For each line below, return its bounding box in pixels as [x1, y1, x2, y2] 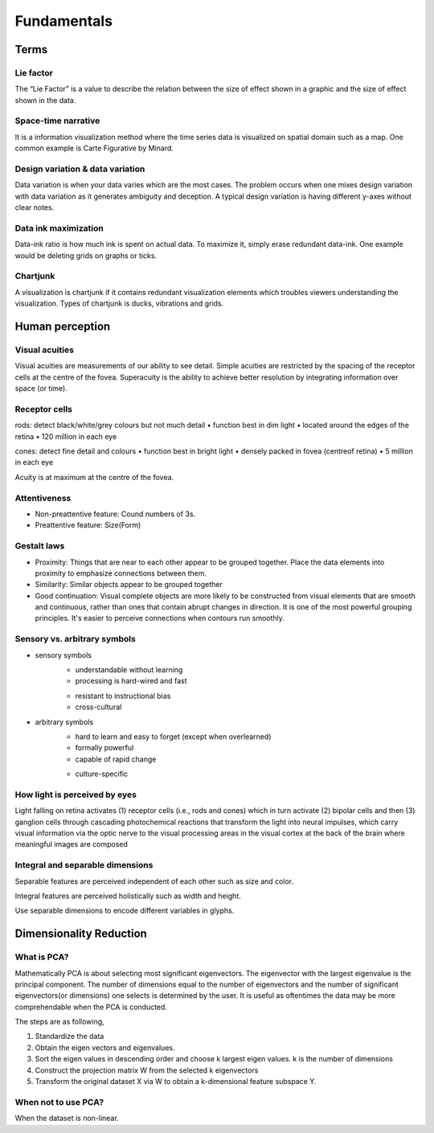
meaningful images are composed [14, 839, 129, 849]
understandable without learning [75, 665, 183, 675]
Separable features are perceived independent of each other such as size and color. [14, 876, 293, 886]
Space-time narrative [14, 115, 100, 126]
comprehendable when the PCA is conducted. [14, 1002, 168, 1012]
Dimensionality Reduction [14, 927, 148, 941]
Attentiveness [14, 492, 72, 503]
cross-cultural [75, 702, 122, 712]
